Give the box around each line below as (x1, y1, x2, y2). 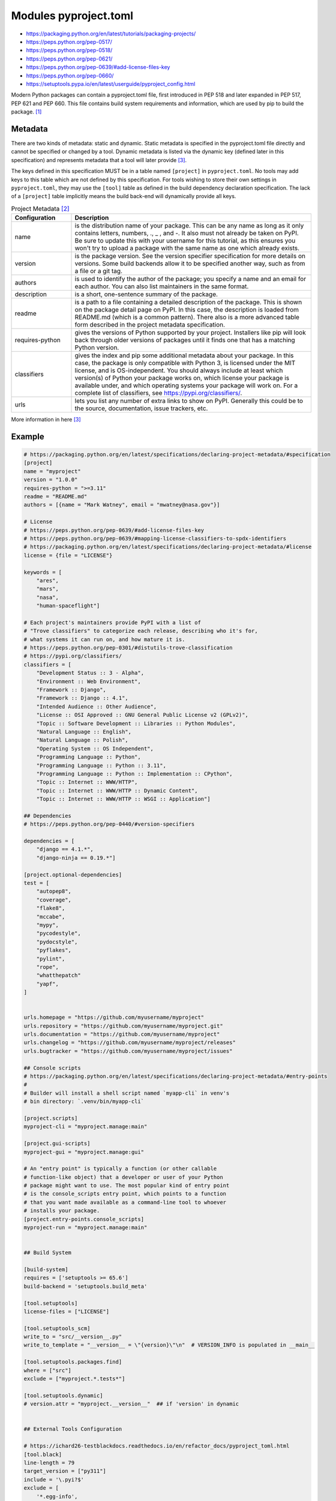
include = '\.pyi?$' (23, 1476, 84, 1483)
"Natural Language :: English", (36, 728, 132, 735)
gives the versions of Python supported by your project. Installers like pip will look (74, 328, 306, 337)
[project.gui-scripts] (23, 1140, 91, 1147)
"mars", (36, 585, 59, 593)
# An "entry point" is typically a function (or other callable (23, 1165, 217, 1172)
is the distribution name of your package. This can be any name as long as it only (74, 222, 304, 230)
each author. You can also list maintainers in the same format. (74, 282, 249, 291)
